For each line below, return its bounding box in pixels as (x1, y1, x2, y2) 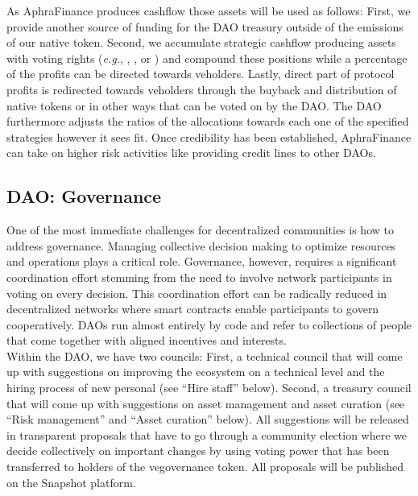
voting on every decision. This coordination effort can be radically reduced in (6, 284, 387, 301)
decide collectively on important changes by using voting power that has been (6, 442, 390, 459)
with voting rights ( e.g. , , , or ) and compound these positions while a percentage (6, 49, 408, 66)
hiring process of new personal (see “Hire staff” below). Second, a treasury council (6, 379, 412, 396)
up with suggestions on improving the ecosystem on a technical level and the (6, 363, 385, 380)
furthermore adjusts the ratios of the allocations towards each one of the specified (6, 113, 409, 130)
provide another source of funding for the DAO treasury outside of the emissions (6, 18, 404, 35)
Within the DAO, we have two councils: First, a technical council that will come (6, 347, 403, 364)
